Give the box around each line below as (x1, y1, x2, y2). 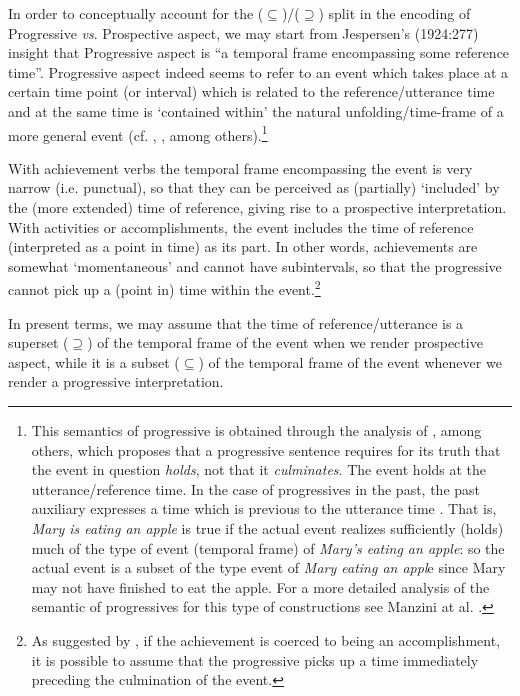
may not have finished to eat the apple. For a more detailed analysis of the (31, 576, 490, 597)
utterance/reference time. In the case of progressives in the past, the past (31, 478, 481, 499)
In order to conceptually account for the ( (8, 3, 264, 23)
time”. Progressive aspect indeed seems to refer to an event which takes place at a (8, 61, 509, 82)
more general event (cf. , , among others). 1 (8, 121, 268, 145)
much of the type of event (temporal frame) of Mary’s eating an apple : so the (31, 537, 505, 558)
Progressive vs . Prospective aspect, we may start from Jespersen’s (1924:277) (8, 22, 479, 43)
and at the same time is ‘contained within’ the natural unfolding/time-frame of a (8, 100, 504, 121)
